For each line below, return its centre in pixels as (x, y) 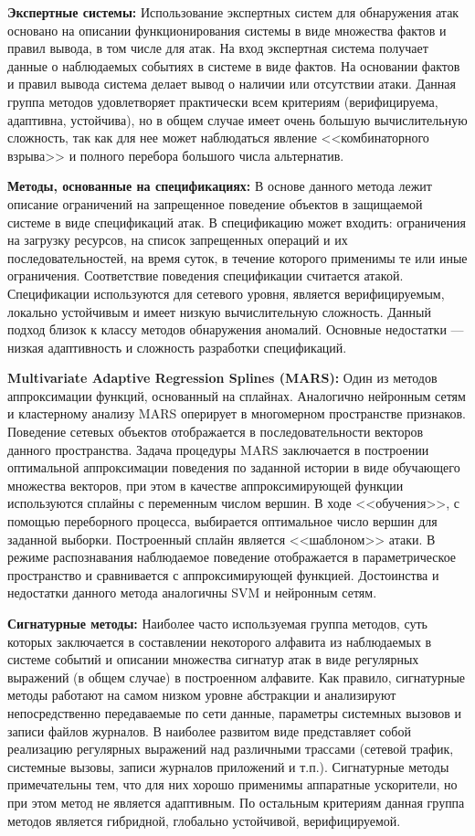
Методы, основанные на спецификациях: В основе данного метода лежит (220, 186)
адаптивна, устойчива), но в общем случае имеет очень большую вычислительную (237, 119)
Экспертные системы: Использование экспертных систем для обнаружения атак (233, 12)
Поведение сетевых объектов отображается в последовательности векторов (215, 432)
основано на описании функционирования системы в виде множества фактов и (227, 30)
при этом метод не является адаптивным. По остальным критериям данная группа (236, 802)
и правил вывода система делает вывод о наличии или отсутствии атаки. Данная (232, 84)
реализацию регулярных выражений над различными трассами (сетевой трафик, (231, 749)
